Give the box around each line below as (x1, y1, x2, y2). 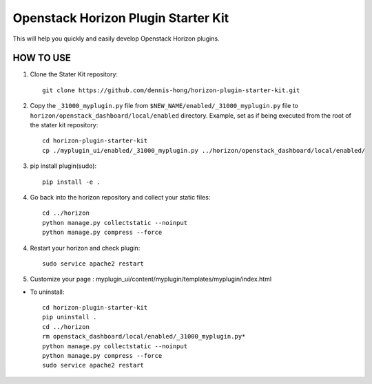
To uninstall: (30, 288, 65, 296)
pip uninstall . (42, 313, 97, 321)
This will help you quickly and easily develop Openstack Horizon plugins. (12, 34, 220, 43)
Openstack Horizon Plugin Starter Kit (12, 10, 229, 25)
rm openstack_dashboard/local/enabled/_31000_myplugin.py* (42, 332, 246, 341)
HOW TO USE (12, 52, 72, 64)
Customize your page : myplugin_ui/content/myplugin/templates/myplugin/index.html (30, 275, 272, 284)
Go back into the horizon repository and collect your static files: (30, 193, 211, 201)
